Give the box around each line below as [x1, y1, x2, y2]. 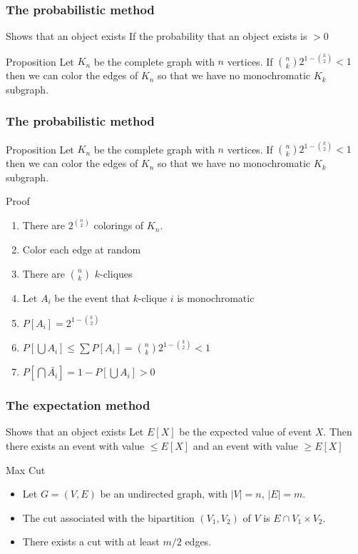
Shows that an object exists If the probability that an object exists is [6, 29, 307, 44]
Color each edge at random [22, 242, 141, 257]
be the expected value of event [179, 424, 312, 439]
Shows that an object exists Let [6, 424, 144, 439]
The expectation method [6, 396, 150, 414]
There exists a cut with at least [22, 534, 160, 549]
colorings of [93, 218, 144, 233]
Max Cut [6, 462, 46, 477]
